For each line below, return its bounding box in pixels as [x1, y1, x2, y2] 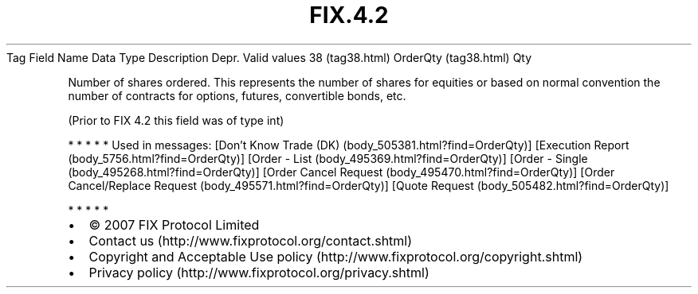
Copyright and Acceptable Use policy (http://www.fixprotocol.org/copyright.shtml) [88, 248, 583, 265]
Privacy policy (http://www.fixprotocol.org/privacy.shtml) [88, 264, 429, 280]
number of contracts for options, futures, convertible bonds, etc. [68, 88, 406, 103]
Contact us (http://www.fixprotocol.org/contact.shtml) [88, 232, 413, 249]
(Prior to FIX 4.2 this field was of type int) [68, 113, 284, 127]
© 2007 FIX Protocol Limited [88, 216, 260, 233]
